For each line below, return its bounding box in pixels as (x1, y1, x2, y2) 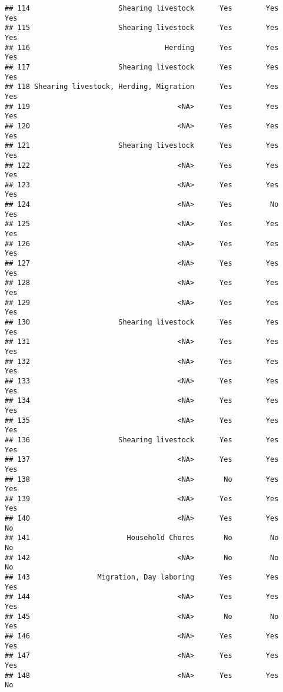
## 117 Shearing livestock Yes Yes (5, 62, 279, 71)
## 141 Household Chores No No (5, 534, 279, 542)
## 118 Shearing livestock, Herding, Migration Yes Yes (5, 82, 279, 91)
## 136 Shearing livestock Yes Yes (5, 435, 279, 444)
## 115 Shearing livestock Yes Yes (5, 24, 279, 32)
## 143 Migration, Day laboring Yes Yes (5, 573, 279, 582)
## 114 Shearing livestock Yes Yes (5, 4, 279, 12)
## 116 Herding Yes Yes (5, 43, 279, 52)
